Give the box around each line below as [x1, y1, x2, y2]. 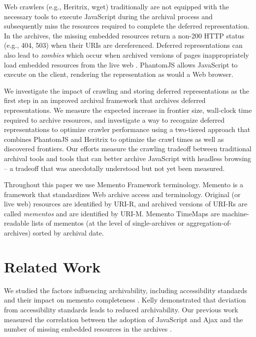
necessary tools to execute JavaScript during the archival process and [4, 11, 213, 21]
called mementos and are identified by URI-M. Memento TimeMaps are [4, 208, 220, 218]
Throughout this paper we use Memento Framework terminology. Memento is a [4, 179, 243, 190]
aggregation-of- [186, 218, 232, 228]
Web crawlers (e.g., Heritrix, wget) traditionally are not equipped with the [4, 1, 229, 11]
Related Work [4, 256, 101, 276]
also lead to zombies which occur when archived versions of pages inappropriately [4, 49, 249, 60]
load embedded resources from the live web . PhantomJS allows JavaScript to [4, 59, 238, 69]
